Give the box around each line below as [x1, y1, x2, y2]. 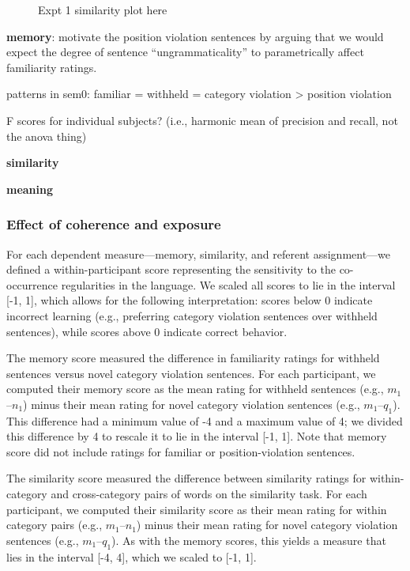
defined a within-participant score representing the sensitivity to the [6, 261, 336, 278]
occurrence [6, 276, 58, 293]
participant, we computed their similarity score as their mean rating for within [6, 501, 387, 517]
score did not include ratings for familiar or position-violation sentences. [6, 443, 355, 459]
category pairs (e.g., [6, 516, 103, 533]
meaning [6, 180, 54, 197]
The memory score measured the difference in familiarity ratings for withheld [6, 350, 380, 366]
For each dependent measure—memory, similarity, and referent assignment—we [6, 245, 391, 262]
